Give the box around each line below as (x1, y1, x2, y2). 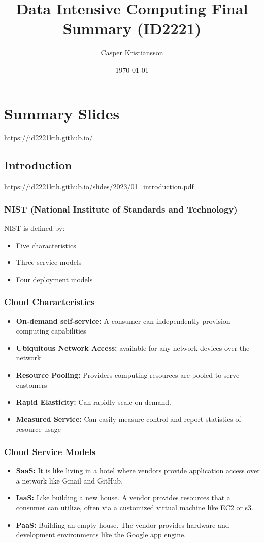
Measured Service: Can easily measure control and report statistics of (16, 413, 241, 424)
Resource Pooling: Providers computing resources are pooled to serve (16, 370, 240, 380)
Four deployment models (16, 274, 93, 284)
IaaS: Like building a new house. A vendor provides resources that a (16, 492, 230, 503)
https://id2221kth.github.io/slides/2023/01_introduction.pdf (4, 181, 194, 192)
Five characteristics (16, 239, 76, 250)
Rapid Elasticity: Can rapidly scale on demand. (16, 397, 171, 407)
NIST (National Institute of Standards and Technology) (4, 202, 238, 215)
